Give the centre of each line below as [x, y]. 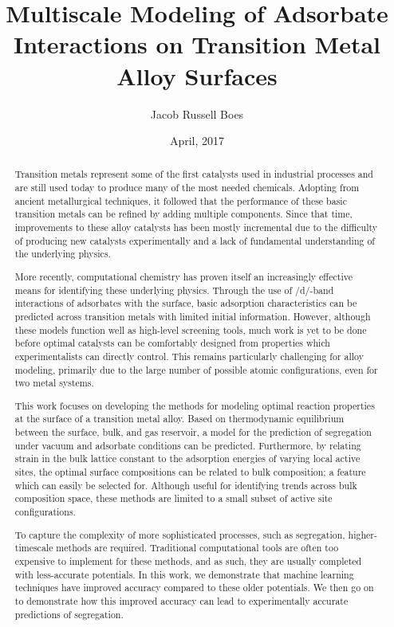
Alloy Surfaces [197, 75]
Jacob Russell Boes [197, 114]
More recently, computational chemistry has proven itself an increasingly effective [183, 276]
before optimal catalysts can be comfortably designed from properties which [172, 343]
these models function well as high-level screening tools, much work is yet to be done [191, 329]
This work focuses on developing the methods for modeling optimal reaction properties [195, 405]
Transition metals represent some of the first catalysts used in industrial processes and [194, 174]
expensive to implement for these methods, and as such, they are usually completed [188, 560]
